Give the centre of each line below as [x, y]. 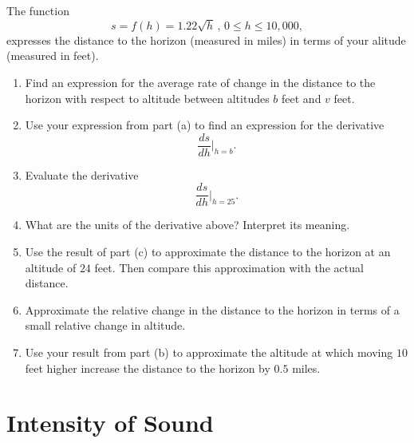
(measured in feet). [53, 55]
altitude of [51, 267]
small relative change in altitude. [105, 325]
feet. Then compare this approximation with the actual [229, 267]
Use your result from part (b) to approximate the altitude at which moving [209, 352]
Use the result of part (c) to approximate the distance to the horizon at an [208, 252]
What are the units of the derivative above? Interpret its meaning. [187, 225]
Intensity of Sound [110, 423]
